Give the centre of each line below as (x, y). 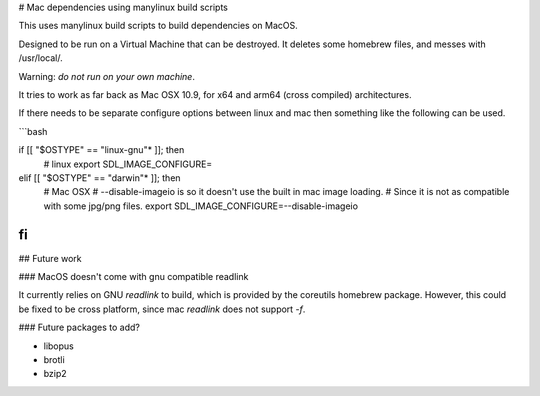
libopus (58, 346)
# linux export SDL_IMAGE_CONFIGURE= (128, 164)
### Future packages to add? (79, 327)
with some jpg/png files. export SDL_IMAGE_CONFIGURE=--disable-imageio (201, 206)
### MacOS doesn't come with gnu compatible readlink (133, 276)
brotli (54, 359)
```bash (33, 131)
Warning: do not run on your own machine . (106, 76)
